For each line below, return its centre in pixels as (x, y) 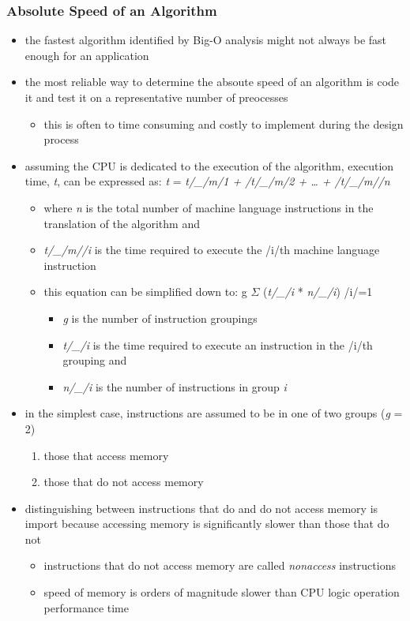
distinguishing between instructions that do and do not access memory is (201, 508)
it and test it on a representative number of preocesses (156, 97)
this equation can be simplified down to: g (145, 292)
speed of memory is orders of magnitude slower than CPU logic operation (222, 592)
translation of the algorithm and (122, 223)
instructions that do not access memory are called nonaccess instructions (220, 565)
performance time (87, 607)
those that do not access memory (124, 482)
